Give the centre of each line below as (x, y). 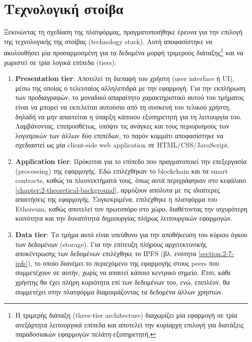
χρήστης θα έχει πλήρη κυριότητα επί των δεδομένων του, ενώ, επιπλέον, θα (123, 282)
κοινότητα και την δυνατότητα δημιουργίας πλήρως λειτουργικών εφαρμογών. (124, 218)
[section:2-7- (216, 253)
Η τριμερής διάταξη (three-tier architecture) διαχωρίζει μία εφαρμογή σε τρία (126, 315)
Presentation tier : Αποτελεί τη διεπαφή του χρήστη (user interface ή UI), (125, 78)
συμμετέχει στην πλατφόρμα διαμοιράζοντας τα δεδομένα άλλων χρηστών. (119, 291)
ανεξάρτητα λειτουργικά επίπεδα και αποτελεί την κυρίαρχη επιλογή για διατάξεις (129, 324)
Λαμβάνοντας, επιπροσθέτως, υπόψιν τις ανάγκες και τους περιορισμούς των (122, 126)
